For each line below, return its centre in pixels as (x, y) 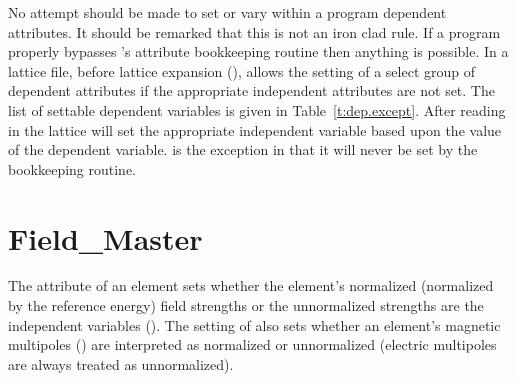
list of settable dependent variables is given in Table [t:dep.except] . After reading (257, 109)
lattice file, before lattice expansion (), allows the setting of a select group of (242, 70)
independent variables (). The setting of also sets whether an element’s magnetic (254, 324)
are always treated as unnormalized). (121, 363)
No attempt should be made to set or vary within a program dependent (227, 12)
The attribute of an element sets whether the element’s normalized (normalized (251, 285)
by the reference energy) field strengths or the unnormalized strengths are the (246, 305)
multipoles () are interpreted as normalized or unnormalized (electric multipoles (252, 344)
